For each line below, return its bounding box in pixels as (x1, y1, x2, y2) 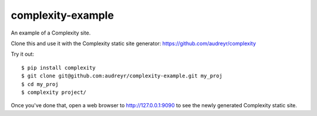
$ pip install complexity (21, 64, 96, 71)
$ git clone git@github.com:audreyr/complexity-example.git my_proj (21, 73, 222, 79)
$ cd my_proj (21, 81, 59, 87)
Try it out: (11, 50, 35, 58)
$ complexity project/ (21, 88, 87, 95)
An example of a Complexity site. (11, 29, 91, 36)
